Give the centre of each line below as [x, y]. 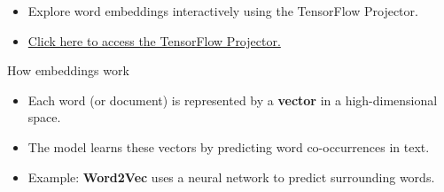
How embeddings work [68, 70]
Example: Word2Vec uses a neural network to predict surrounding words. [231, 177]
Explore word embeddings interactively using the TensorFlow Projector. [223, 11]
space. [44, 117]
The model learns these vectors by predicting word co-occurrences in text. [229, 146]
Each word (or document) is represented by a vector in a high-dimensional [233, 100]
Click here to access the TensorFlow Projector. [154, 40]
